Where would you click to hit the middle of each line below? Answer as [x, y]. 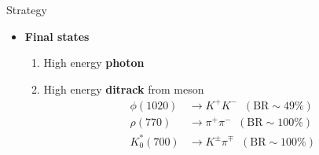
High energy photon [94, 63]
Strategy [27, 9]
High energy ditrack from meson [124, 89]
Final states [57, 36]
